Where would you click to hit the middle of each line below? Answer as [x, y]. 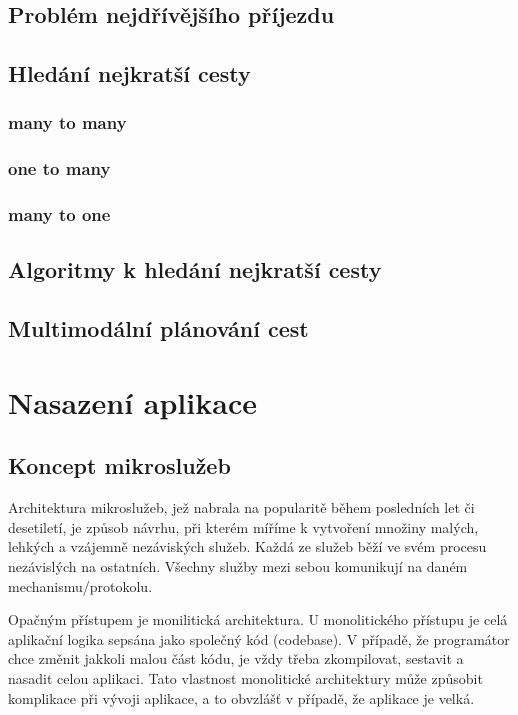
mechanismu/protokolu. [80, 585]
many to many [67, 122]
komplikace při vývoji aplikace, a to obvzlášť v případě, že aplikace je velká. [241, 697]
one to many [59, 168]
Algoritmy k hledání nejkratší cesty [195, 269]
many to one [59, 214]
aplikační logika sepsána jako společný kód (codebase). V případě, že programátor [259, 638]
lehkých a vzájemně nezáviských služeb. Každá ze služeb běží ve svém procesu [247, 546]
